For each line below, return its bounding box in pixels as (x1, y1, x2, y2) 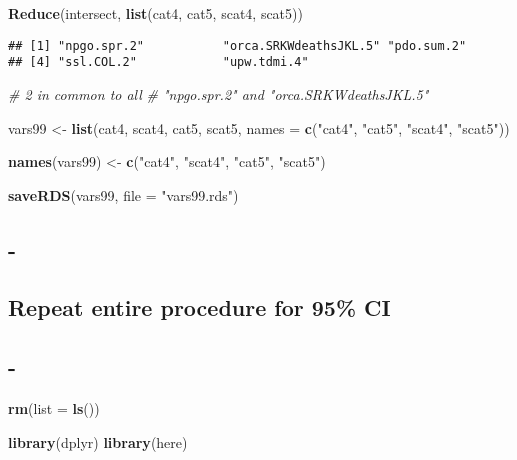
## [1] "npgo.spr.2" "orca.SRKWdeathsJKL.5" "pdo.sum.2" (8, 38, 467, 53)
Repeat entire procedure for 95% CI (8, 292, 391, 323)
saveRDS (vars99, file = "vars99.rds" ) (8, 184, 239, 205)
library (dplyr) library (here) (8, 431, 188, 452)
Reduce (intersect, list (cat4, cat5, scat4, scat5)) (8, 3, 303, 23)
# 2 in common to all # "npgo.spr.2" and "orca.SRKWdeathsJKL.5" (8, 83, 429, 104)
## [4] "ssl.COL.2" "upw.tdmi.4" (8, 55, 309, 70)
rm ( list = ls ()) (8, 398, 100, 419)
